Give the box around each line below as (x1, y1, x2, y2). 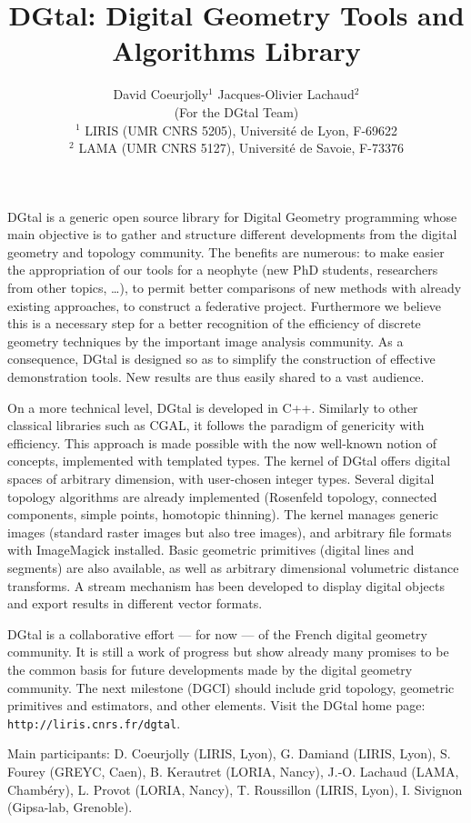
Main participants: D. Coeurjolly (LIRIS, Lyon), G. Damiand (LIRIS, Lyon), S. (7, 744, 451, 763)
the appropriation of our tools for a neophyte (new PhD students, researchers (7, 260, 438, 279)
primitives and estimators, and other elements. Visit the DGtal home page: (7, 696, 426, 715)
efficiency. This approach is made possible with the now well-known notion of (7, 433, 437, 452)
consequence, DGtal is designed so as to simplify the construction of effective (7, 349, 436, 368)
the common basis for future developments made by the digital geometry (7, 659, 413, 678)
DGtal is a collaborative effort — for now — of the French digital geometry (7, 624, 427, 643)
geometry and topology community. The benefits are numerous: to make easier (7, 242, 445, 261)
